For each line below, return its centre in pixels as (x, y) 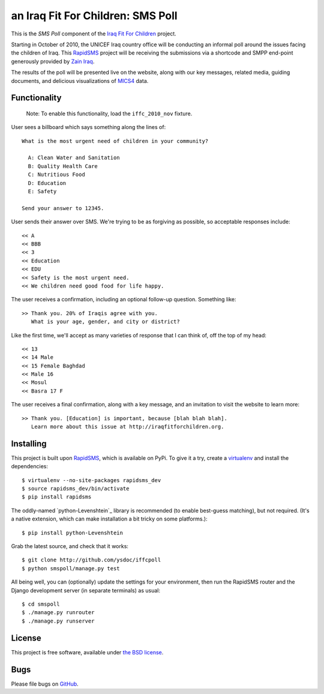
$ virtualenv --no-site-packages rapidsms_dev (91, 480)
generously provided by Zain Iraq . (53, 61)
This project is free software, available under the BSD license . (87, 652)
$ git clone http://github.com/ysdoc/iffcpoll (91, 560)
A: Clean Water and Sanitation (74, 158)
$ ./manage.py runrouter (58, 613)
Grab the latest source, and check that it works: (70, 546)
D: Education (47, 183)
